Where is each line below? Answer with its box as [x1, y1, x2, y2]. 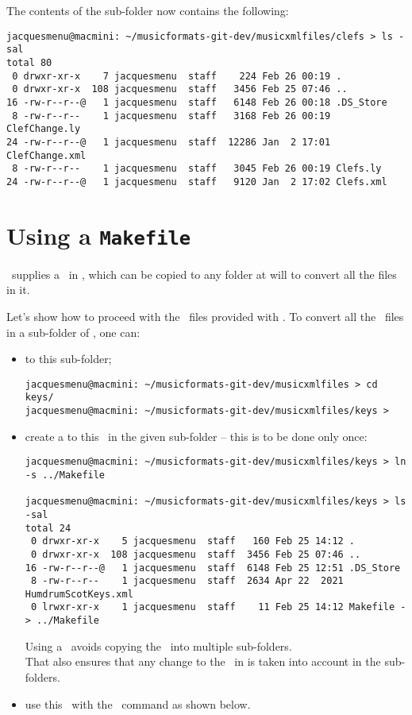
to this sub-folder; [25, 350, 112, 367]
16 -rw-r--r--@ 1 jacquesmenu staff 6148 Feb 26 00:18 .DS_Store [6, 96, 387, 108]
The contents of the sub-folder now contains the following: [6, 2, 289, 18]
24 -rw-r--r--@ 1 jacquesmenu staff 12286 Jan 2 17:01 [6, 136, 331, 148]
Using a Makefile [6, 218, 191, 251]
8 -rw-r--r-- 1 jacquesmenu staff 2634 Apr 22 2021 [30, 575, 344, 587]
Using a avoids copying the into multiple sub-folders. [25, 637, 292, 654]
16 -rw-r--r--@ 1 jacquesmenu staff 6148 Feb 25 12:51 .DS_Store [25, 562, 401, 574]
